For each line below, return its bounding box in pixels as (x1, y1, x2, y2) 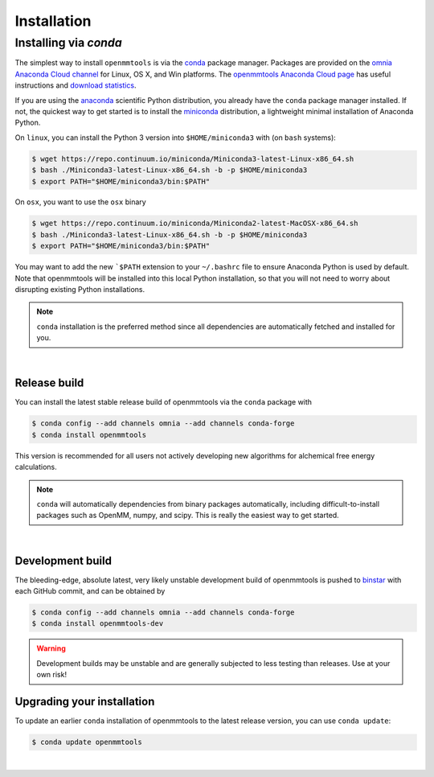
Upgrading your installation (14, 695, 155, 709)
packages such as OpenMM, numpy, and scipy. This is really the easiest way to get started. (36, 511, 339, 520)
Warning (36, 643, 66, 653)
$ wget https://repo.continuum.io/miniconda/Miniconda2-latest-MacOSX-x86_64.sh (31, 219, 358, 228)
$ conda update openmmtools (31, 738, 142, 747)
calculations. (14, 462, 57, 472)
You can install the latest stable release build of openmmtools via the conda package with (14, 397, 313, 407)
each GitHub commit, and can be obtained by (14, 586, 166, 596)
